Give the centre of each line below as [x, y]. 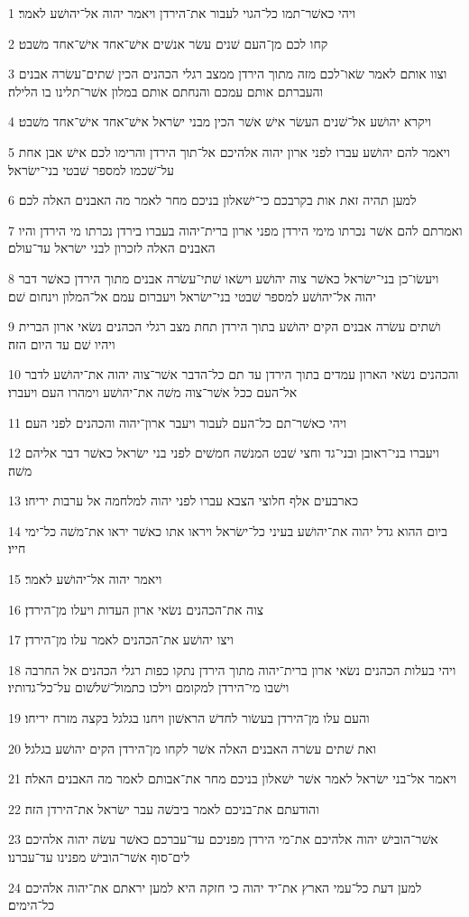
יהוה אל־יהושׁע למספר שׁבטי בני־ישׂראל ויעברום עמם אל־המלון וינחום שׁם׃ [192, 296]
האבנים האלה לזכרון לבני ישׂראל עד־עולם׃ [112, 248]
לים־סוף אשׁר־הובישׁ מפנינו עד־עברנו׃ [99, 857]
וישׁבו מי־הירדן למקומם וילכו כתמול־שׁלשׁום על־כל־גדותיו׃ [149, 687]
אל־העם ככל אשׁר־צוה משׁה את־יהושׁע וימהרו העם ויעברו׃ [153, 391]
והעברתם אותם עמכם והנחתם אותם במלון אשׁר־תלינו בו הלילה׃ [166, 91]
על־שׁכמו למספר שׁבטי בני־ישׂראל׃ [92, 169]
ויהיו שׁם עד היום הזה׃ [62, 343]
